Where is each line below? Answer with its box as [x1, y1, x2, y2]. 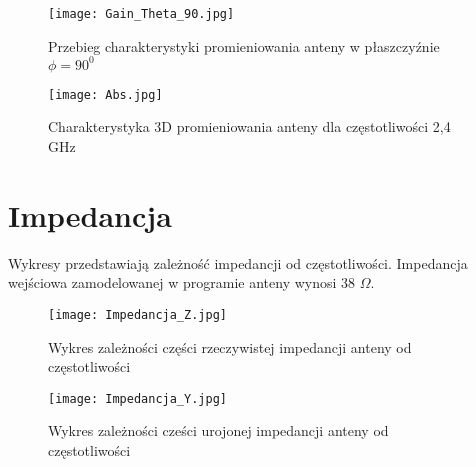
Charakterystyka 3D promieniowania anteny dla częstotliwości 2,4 [48, 116, 451, 137]
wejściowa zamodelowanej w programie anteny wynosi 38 [8, 272, 356, 293]
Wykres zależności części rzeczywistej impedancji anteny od [48, 336, 412, 357]
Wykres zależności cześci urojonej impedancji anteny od [48, 420, 389, 441]
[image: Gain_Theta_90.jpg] [48, 7, 235, 21]
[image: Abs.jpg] [48, 87, 163, 102]
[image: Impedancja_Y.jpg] [48, 391, 227, 406]
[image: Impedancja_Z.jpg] [48, 307, 227, 322]
